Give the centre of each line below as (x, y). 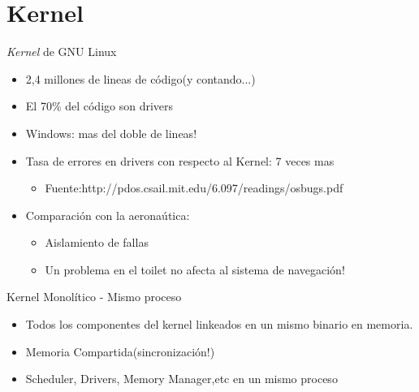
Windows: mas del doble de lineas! (111, 133)
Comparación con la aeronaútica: (108, 215)
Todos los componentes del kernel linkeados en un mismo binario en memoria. (219, 324)
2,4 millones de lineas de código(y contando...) (140, 78)
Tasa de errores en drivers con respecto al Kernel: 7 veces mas (180, 160)
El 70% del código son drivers (99, 106)
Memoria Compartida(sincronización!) (120, 351)
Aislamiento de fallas (97, 242)
